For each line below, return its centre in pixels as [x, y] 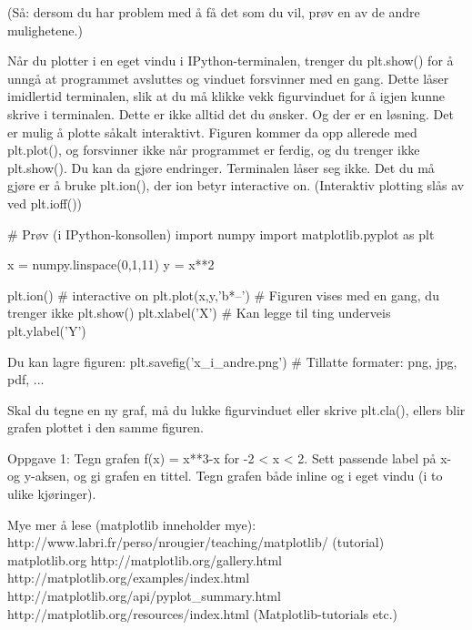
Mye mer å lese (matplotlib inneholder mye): [132, 524]
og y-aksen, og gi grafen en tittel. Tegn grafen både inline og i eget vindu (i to [225, 476]
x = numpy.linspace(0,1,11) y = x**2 [111, 264]
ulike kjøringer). [52, 494]
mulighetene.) [45, 30]
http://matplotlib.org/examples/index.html [129, 578]
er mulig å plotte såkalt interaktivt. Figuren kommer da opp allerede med [212, 132]
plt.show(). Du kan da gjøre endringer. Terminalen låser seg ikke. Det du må [221, 167]
